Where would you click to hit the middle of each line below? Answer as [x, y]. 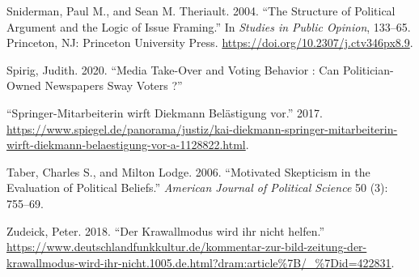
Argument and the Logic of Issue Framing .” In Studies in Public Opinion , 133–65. [209, 26]
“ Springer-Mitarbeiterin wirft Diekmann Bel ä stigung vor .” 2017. [165, 112]
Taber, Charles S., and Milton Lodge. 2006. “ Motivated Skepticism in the [188, 171]
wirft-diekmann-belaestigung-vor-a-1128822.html [126, 145]
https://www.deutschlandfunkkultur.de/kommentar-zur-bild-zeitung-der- [187, 247]
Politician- [368, 69]
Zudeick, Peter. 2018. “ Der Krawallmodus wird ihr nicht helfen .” [166, 230]
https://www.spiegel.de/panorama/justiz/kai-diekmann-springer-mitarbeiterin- [202, 128]
